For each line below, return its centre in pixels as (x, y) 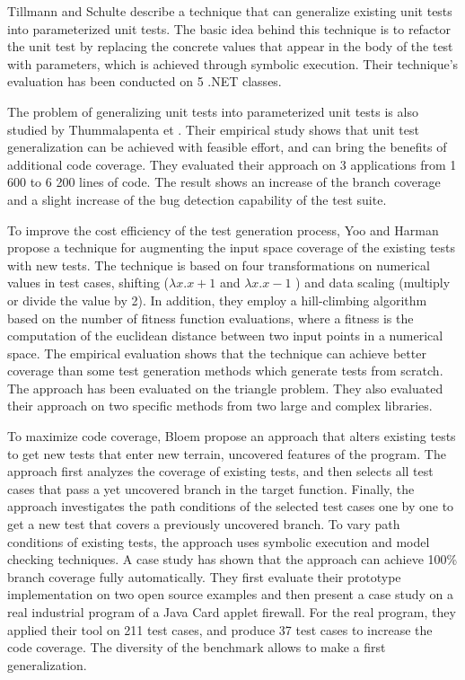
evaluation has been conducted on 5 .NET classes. (145, 81)
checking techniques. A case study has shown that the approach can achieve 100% (232, 559)
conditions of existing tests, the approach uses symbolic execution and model (219, 541)
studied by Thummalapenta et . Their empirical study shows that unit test (213, 129)
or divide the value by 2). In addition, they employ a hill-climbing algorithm (217, 300)
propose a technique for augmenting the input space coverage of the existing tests (232, 247)
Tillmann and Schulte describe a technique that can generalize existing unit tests (230, 11)
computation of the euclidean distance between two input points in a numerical (225, 336)
